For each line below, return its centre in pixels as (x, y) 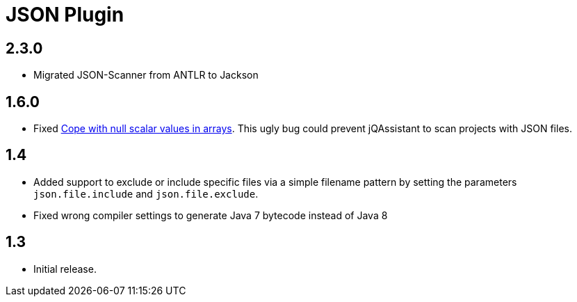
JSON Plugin (65, 15)
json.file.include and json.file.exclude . (146, 193)
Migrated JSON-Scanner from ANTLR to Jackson (146, 75)
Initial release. (65, 269)
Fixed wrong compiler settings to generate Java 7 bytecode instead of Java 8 (211, 215)
